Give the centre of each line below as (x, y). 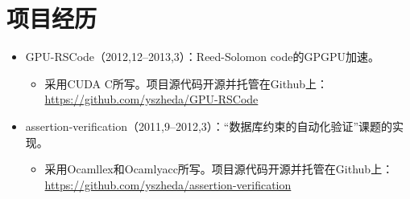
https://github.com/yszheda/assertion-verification (168, 184)
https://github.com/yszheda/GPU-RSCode (151, 99)
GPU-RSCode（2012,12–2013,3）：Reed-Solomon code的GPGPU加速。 (202, 57)
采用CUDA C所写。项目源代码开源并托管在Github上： (186, 83)
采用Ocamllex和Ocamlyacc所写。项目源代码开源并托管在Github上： (219, 169)
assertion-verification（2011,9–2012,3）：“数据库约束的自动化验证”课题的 (209, 126)
